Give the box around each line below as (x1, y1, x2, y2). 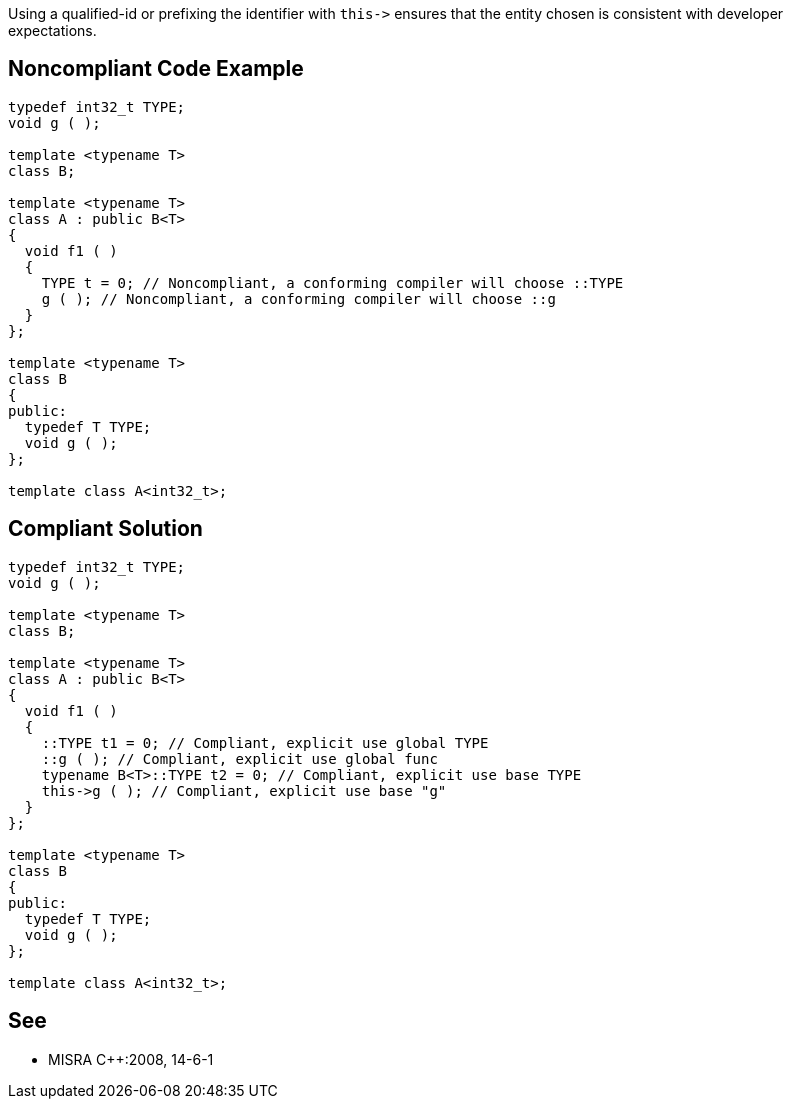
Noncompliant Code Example (8, 56, 304, 82)
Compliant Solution (8, 516, 203, 542)
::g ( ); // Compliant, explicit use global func (41, 750, 438, 767)
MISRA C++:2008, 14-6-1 (48, 1050, 214, 1068)
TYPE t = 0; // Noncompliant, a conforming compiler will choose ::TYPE (41, 274, 624, 291)
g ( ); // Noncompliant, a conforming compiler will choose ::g (41, 290, 556, 307)
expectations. (8, 22, 97, 39)
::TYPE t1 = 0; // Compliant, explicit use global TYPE (41, 734, 489, 751)
